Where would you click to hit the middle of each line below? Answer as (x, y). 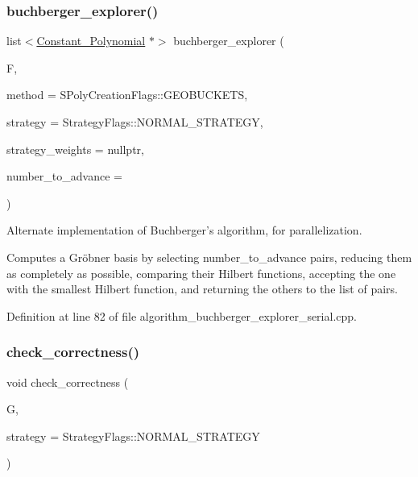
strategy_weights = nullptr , (75, 149)
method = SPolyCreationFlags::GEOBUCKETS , (127, 95)
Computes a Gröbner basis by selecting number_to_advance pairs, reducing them (209, 257)
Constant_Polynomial (91, 41)
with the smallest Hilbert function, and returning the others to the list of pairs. (202, 289)
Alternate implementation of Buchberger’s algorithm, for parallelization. (184, 230)
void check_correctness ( (68, 382)
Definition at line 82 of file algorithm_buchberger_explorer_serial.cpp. (182, 315)
